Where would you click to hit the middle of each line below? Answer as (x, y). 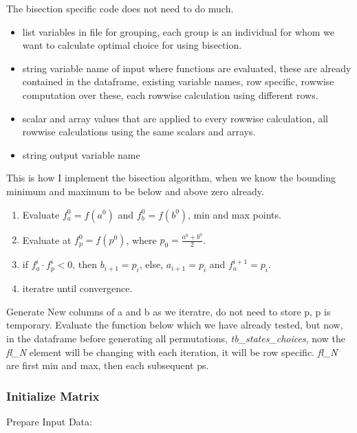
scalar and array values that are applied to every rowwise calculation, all (175, 118)
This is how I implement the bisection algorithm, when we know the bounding (171, 178)
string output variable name (81, 154)
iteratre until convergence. (77, 288)
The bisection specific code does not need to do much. (120, 8)
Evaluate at (47, 240)
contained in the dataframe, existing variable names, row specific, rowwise (178, 81)
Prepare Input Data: (49, 421)
